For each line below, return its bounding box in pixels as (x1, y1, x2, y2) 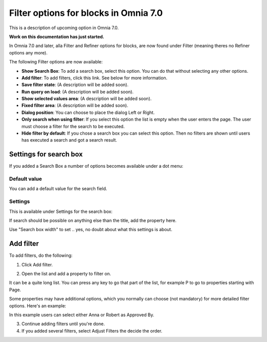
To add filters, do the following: (9, 252, 73, 258)
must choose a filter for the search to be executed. (21, 123, 125, 129)
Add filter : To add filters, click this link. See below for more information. (21, 75, 168, 81)
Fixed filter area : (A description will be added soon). (21, 102, 129, 108)
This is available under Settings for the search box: (9, 208, 113, 214)
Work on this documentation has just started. (9, 34, 105, 40)
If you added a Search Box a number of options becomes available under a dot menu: (9, 163, 183, 169)
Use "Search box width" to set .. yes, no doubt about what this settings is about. (9, 227, 173, 233)
